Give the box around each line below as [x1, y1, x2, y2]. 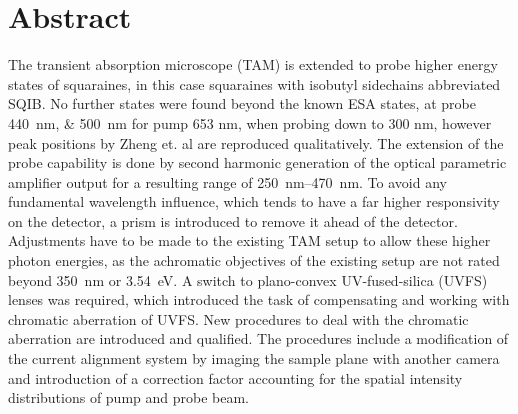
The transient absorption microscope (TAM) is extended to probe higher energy [8, 54, 498, 75]
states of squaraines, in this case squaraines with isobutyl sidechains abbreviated [8, 73, 501, 94]
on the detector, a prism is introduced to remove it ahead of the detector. [8, 210, 458, 231]
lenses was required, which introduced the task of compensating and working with [8, 289, 510, 310]
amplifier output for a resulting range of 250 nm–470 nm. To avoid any [8, 171, 447, 192]
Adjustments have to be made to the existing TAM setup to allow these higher [8, 230, 491, 251]
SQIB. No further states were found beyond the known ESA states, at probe [8, 93, 476, 114]
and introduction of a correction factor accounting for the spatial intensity [8, 367, 463, 388]
